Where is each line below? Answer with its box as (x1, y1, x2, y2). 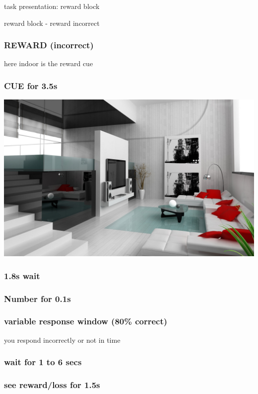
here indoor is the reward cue (4, 58, 93, 69)
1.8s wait (4, 269, 40, 282)
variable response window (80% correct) (4, 315, 168, 327)
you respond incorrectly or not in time (4, 334, 121, 345)
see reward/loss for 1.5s (4, 379, 100, 391)
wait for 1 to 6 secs (4, 356, 82, 368)
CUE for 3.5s (4, 79, 58, 92)
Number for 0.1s (4, 292, 71, 304)
